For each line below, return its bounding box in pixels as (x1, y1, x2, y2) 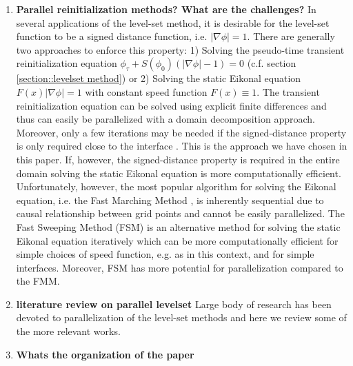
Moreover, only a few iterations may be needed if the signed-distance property (16, 125, 347, 139)
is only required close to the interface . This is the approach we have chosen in (16, 139, 347, 153)
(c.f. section (247, 56, 296, 70)
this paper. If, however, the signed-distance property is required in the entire (16, 152, 340, 166)
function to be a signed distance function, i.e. (16, 29, 208, 43)
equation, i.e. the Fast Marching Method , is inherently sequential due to (16, 192, 324, 207)
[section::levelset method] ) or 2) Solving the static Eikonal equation (16, 71, 301, 85)
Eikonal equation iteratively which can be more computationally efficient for (16, 233, 339, 247)
